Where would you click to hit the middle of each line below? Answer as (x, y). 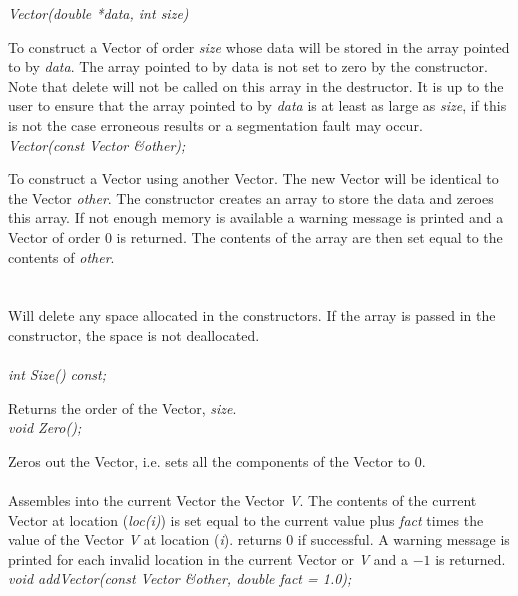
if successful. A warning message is (403, 539)
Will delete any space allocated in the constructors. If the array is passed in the (252, 315)
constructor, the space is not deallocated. (134, 334)
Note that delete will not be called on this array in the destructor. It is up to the (256, 85)
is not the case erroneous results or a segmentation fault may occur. (215, 124)
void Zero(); (45, 427)
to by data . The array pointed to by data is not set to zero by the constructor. (248, 66)
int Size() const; (57, 374)
